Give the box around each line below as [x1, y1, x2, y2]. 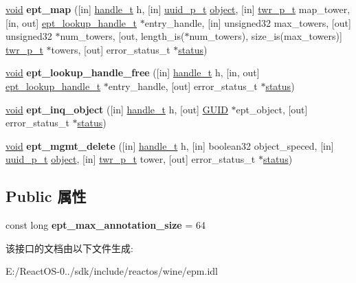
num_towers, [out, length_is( [60, 29, 185, 43]
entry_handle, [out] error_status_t [108, 78, 258, 93]
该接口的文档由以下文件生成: [5, 240, 133, 255]
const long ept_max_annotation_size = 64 [5, 218, 205, 232]
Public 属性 [5, 185, 87, 207]
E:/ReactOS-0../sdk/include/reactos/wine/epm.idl [5, 264, 218, 278]
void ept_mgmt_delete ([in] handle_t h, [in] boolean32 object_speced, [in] [5, 138, 334, 152]
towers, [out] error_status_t [51, 42, 170, 56]
